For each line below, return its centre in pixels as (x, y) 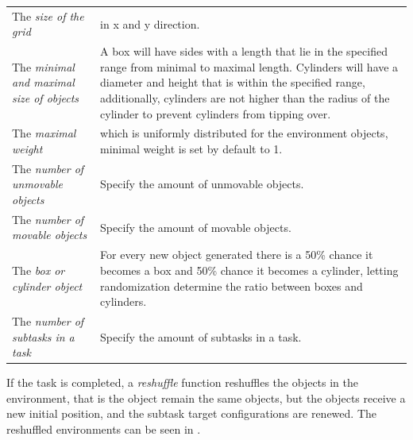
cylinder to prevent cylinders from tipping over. (216, 113)
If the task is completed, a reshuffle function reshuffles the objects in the (183, 382)
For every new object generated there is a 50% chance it (237, 255)
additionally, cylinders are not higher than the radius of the (245, 97)
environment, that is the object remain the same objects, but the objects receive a (206, 398)
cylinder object (47, 286)
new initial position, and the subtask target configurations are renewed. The (191, 413)
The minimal (43, 66)
